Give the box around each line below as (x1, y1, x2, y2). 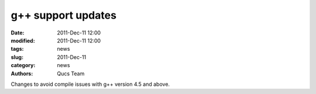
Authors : (11, 70, 33, 77)
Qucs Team (57, 70, 85, 77)
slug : (11, 53, 23, 61)
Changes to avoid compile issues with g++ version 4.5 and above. (11, 81, 170, 88)
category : (11, 62, 36, 69)
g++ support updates (11, 9, 117, 22)
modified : (11, 37, 35, 44)
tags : (11, 46, 24, 53)
